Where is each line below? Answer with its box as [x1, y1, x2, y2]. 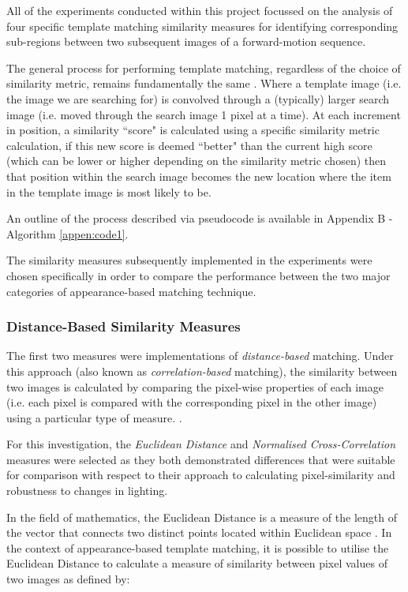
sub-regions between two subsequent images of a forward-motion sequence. [6, 33, 366, 50]
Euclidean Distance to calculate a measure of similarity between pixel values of [6, 555, 387, 571]
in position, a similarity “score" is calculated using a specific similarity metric [6, 122, 380, 138]
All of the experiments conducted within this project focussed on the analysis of [6, 2, 393, 18]
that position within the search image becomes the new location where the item [6, 167, 391, 184]
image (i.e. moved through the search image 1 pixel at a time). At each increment [6, 106, 401, 122]
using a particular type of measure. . [6, 409, 182, 425]
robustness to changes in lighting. [6, 482, 168, 499]
